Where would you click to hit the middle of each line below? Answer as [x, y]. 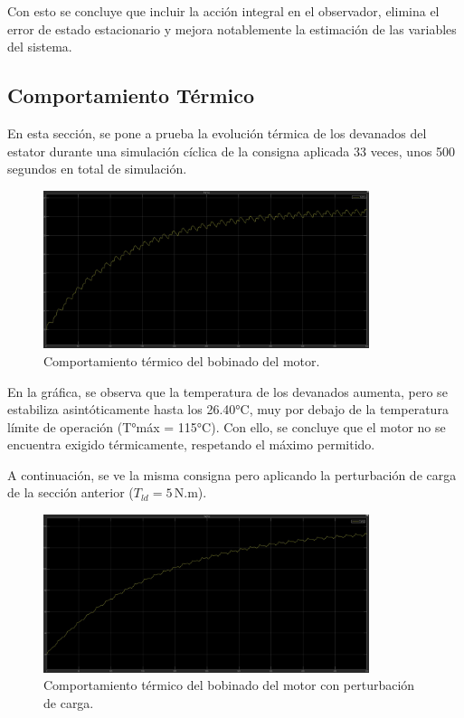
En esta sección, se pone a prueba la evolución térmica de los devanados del [217, 132]
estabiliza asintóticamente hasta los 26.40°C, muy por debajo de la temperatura [228, 409]
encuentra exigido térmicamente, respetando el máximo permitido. [191, 444]
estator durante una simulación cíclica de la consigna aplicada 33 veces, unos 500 [232, 151]
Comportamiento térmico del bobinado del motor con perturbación [229, 685]
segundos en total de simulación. [97, 169]
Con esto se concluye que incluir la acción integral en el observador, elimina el [223, 11]
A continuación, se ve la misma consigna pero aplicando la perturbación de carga [232, 474]
